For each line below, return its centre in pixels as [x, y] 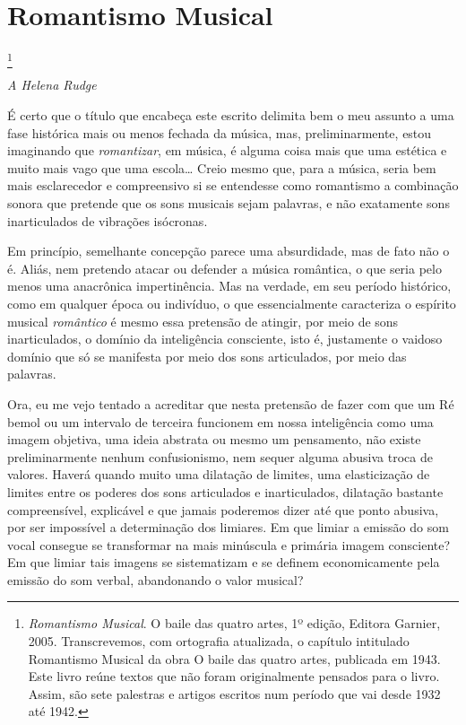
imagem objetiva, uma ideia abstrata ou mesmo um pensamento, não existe [214, 439]
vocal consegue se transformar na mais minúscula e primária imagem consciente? [229, 544]
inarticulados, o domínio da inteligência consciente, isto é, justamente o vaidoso [225, 339]
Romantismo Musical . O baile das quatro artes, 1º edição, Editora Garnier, [234, 623]
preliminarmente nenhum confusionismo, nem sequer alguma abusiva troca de [220, 456]
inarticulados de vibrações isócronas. [108, 220]
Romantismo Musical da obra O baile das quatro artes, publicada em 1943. [234, 658]
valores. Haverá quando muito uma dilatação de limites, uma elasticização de [219, 474]
